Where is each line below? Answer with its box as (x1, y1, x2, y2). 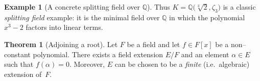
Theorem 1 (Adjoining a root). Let (4, 38, 118, 49)
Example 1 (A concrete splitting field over (4, 2, 140, 12)
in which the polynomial (169, 12, 245, 22)
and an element (181, 49, 229, 59)
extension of (4, 68, 42, 79)
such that (4, 59, 34, 69)
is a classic (223, 2, 256, 12)
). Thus (147, 2, 170, 12)
